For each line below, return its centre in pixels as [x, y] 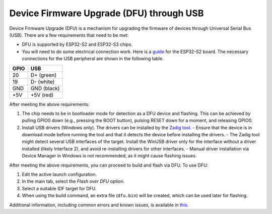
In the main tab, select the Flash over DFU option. [73, 181]
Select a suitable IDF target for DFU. [59, 188]
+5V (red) [42, 95]
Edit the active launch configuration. [59, 175]
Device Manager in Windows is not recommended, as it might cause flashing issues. [109, 156]
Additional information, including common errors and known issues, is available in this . [99, 205]
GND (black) [45, 88]
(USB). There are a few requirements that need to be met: [69, 35]
